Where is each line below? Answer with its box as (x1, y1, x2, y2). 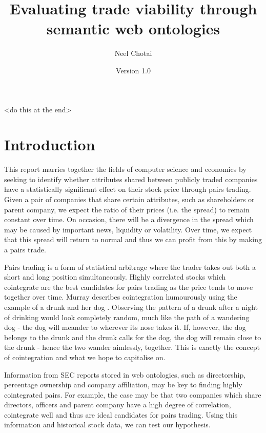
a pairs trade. (4, 244, 46, 254)
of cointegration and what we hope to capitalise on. (4, 351, 166, 362)
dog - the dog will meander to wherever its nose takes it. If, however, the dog (4, 322, 246, 332)
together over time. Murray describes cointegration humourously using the (4, 291, 237, 302)
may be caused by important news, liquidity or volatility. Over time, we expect (4, 224, 252, 234)
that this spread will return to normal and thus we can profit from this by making (4, 234, 262, 245)
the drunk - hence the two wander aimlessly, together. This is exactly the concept (4, 342, 260, 352)
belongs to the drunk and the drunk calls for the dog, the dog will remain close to (4, 331, 261, 342)
